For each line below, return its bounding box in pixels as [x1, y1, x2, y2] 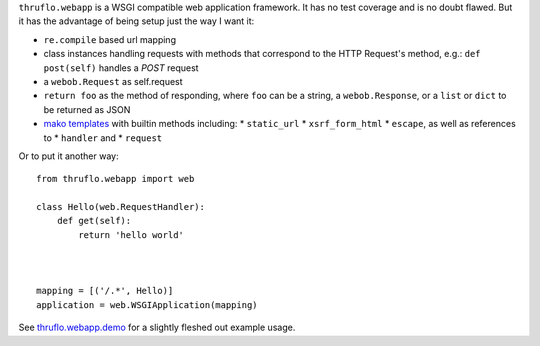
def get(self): [56, 215, 132, 227]
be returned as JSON [43, 103, 131, 115]
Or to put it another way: [18, 150, 119, 162]
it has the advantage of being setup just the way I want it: [18, 15, 255, 27]
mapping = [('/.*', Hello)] [36, 285, 174, 297]
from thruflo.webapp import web [36, 173, 195, 185]
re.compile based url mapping [43, 33, 177, 45]
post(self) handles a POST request [43, 61, 199, 74]
